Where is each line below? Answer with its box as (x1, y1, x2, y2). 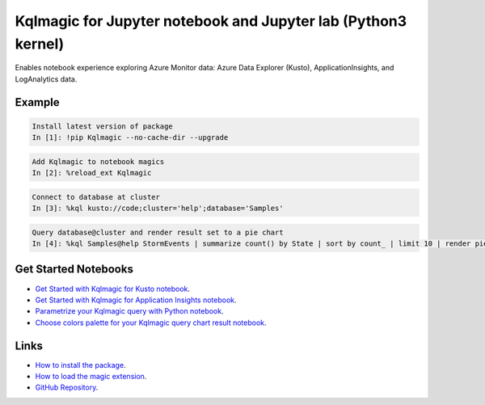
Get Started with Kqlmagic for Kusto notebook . (35, 284, 190, 293)
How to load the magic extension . (35, 372, 147, 381)
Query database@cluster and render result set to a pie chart (32, 227, 284, 237)
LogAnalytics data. (15, 74, 78, 84)
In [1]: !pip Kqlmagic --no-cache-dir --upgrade (32, 133, 229, 142)
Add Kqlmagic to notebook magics (32, 157, 165, 166)
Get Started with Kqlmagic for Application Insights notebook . (35, 295, 238, 305)
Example (15, 95, 60, 109)
